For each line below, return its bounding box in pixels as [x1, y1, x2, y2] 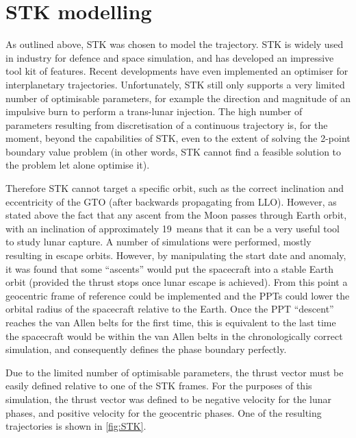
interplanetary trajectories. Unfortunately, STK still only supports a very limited [5, 77, 345, 91]
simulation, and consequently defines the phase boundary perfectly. [5, 342, 287, 356]
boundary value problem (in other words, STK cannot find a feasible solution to [5, 144, 342, 158]
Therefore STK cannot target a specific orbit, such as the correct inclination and [5, 181, 344, 195]
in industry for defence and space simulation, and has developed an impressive [5, 50, 334, 64]
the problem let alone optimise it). [5, 158, 150, 172]
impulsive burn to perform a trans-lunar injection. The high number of [5, 104, 303, 119]
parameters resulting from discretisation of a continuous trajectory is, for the [5, 117, 328, 132]
